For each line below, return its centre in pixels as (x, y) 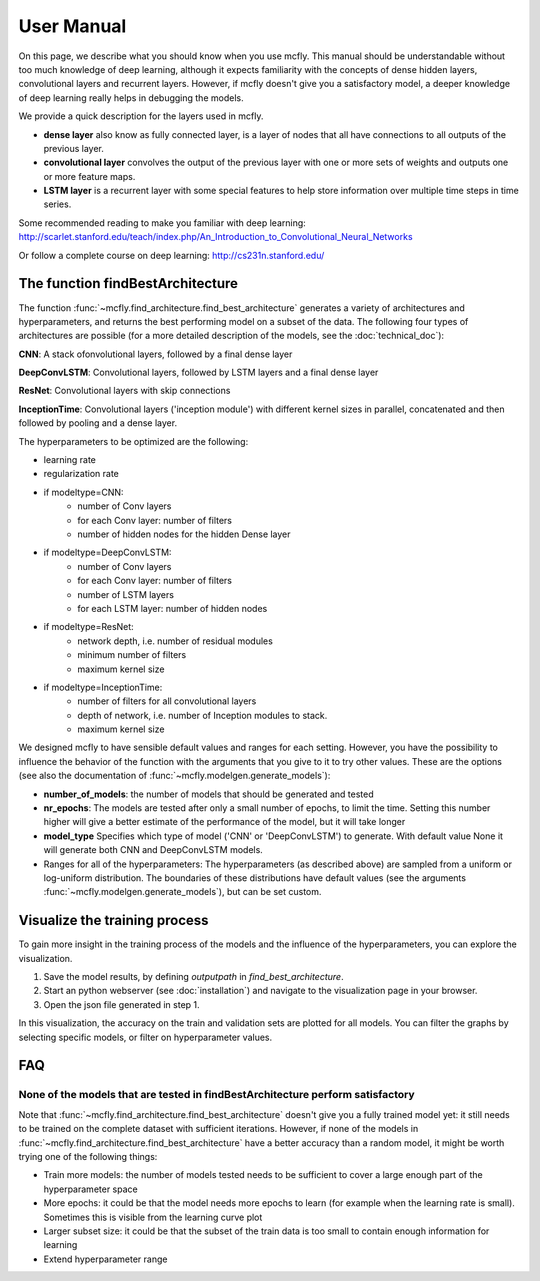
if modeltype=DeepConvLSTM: (107, 552)
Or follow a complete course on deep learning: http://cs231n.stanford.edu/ (171, 255)
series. (57, 204)
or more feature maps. (89, 176)
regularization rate (81, 474)
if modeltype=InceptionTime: (103, 687)
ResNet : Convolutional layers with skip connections (124, 391)
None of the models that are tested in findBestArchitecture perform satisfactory (216, 1095)
